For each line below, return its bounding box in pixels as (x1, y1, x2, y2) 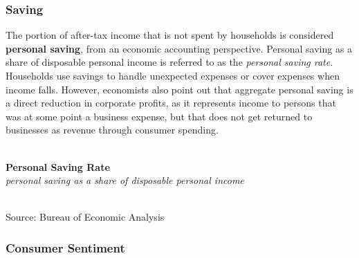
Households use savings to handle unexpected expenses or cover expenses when (6, 68, 340, 82)
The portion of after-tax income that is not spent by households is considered (6, 28, 334, 42)
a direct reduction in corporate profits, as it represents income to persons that (6, 95, 336, 110)
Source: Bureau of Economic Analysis (6, 210, 165, 224)
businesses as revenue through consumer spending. (6, 122, 219, 137)
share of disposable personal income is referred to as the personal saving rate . (6, 55, 333, 69)
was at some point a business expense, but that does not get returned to (6, 109, 313, 123)
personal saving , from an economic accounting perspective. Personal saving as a (6, 41, 353, 55)
